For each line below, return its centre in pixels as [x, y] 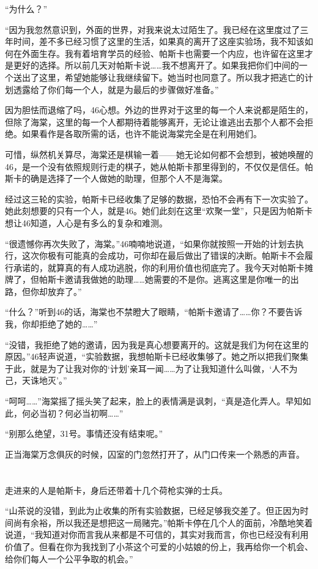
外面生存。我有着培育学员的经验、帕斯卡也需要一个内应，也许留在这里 [163, 53]
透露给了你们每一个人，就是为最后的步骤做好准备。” [116, 89]
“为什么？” [26, 9]
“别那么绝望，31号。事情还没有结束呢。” [84, 433]
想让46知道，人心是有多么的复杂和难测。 [86, 222]
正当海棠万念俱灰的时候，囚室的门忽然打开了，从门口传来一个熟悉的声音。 [155, 454]
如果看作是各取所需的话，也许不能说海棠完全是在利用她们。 [142, 134]
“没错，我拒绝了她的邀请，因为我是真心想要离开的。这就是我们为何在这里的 [157, 344]
